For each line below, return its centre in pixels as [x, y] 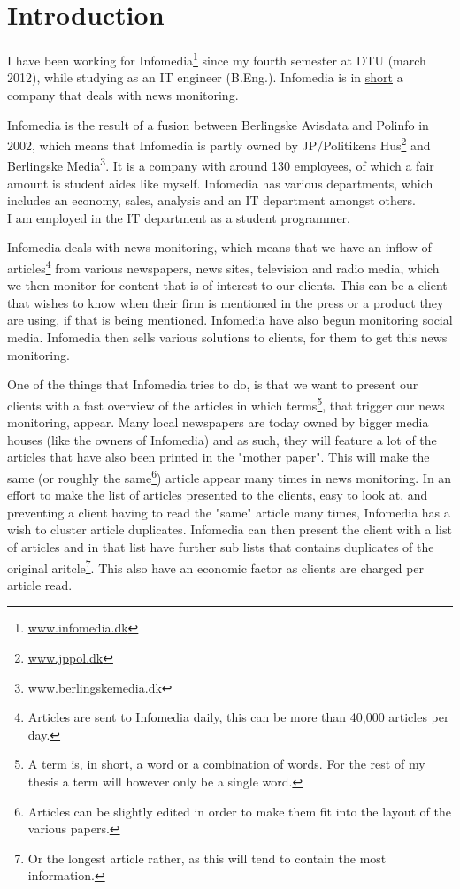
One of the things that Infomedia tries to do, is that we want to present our [213, 384]
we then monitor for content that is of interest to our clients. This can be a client [227, 285]
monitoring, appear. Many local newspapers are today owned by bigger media [218, 422]
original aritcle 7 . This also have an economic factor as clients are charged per [216, 566]
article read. [40, 584]
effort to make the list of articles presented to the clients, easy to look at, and [218, 495]
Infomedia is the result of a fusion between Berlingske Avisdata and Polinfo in [218, 124]
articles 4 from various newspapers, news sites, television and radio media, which [223, 267]
